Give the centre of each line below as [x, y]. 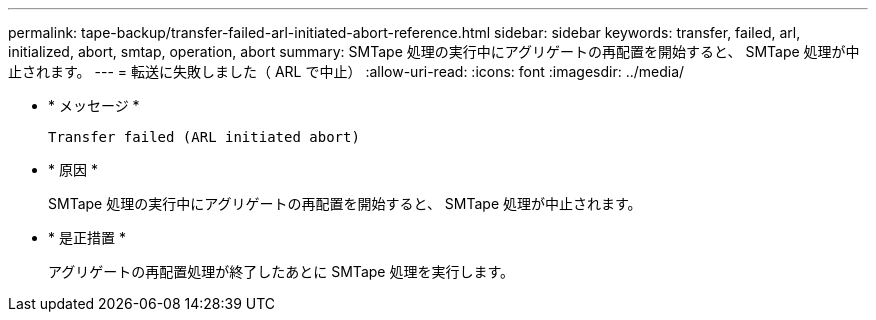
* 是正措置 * [87, 237]
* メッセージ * [94, 105]
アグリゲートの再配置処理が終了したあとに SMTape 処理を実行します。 [281, 271]
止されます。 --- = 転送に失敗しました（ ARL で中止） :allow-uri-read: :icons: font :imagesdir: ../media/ [346, 71]
